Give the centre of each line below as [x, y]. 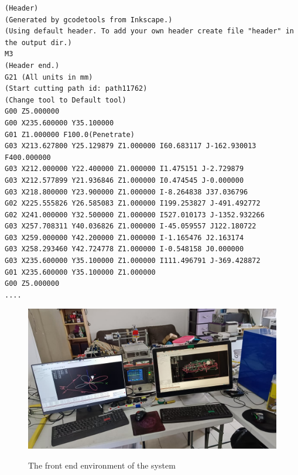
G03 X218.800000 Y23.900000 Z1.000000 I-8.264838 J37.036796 [126, 192]
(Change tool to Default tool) [66, 100]
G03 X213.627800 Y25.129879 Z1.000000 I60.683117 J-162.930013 [131, 146]
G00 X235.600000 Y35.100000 [59, 123]
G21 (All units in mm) [49, 77]
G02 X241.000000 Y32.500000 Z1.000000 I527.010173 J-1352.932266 [135, 215]
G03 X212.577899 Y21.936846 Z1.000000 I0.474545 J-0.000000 [124, 180]
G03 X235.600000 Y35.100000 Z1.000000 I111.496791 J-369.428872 [133, 261]
